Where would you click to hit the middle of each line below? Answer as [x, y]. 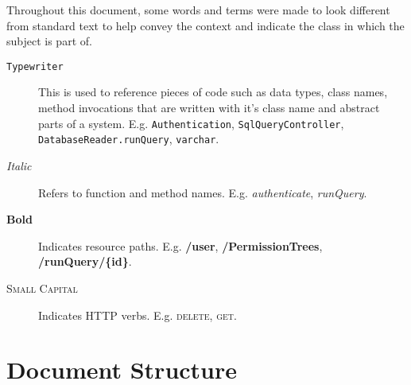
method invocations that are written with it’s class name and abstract [209, 108]
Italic [19, 165]
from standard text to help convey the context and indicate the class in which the [205, 25]
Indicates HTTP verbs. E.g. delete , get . [138, 315]
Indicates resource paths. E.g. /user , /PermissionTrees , [180, 245]
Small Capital [42, 288]
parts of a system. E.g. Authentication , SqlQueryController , [191, 123]
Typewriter [35, 66]
